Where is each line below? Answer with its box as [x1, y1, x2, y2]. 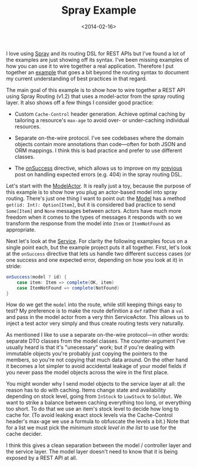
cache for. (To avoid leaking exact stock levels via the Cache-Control [6, 412, 173, 419]
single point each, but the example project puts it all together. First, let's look [6, 244, 192, 251]
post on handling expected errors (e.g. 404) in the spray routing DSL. [14, 170, 183, 177]
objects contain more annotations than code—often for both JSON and [14, 140, 186, 147]
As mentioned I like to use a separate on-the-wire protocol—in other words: [6, 331, 189, 338]
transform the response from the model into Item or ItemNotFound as [6, 219, 171, 227]
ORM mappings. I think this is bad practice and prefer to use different [14, 147, 182, 154]
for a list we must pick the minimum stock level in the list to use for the [6, 424, 176, 431]
